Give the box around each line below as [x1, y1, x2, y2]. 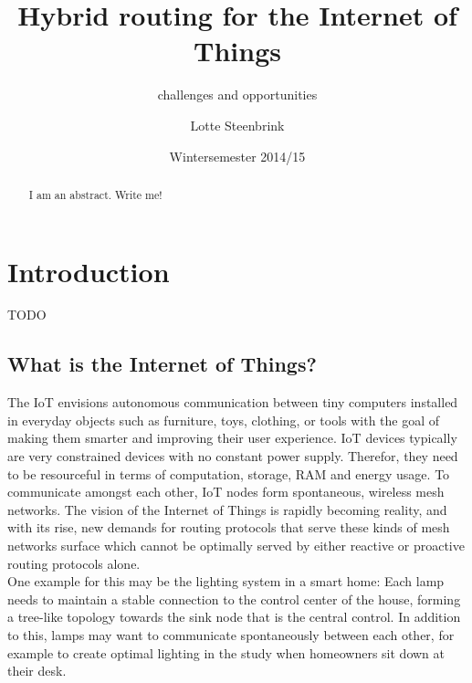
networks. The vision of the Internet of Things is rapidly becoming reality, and [7, 499, 447, 519]
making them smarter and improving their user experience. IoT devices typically [7, 428, 457, 447]
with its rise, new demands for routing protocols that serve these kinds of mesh [7, 518, 450, 537]
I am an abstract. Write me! [28, 186, 163, 202]
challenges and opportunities [157, 85, 318, 104]
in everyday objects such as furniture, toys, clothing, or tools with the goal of [7, 410, 440, 429]
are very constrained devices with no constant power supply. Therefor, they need [7, 447, 458, 466]
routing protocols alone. [7, 553, 141, 573]
